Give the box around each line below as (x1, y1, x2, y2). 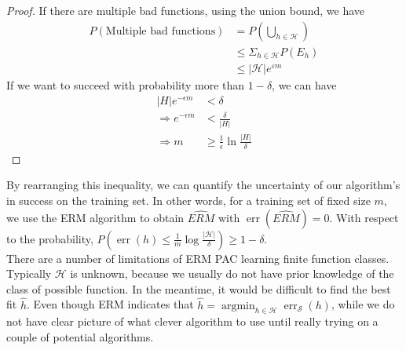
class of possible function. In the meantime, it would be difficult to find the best (6, 280, 391, 297)
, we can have (272, 77, 337, 93)
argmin (221, 300, 255, 312)
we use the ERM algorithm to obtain (6, 209, 185, 225)
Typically (6, 265, 52, 282)
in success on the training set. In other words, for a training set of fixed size (6, 191, 371, 208)
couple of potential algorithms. (6, 328, 154, 345)
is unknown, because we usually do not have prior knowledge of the (70, 265, 394, 282)
